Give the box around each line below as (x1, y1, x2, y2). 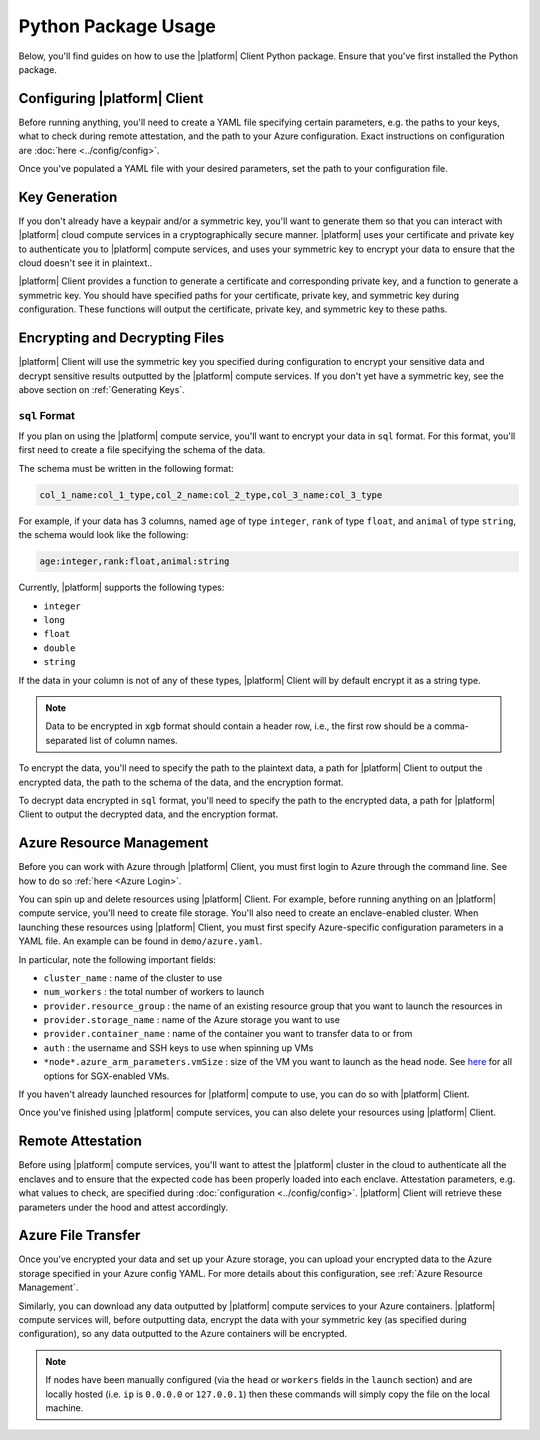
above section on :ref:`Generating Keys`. (18, 383, 185, 395)
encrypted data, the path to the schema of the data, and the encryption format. (18, 776, 344, 788)
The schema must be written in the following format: (18, 462, 234, 474)
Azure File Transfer (18, 1227, 141, 1244)
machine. (45, 1401, 84, 1414)
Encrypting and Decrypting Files (18, 330, 225, 347)
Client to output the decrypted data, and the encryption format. (18, 808, 279, 820)
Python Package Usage (18, 15, 217, 37)
